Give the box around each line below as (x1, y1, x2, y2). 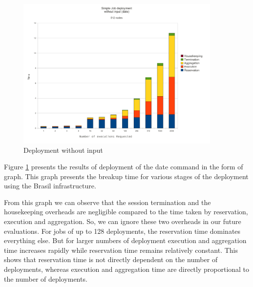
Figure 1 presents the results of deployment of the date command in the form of (4, 162, 243, 171)
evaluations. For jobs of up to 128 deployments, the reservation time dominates (4, 225, 241, 236)
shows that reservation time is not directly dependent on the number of (4, 254, 218, 265)
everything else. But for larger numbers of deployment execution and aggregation (4, 235, 247, 246)
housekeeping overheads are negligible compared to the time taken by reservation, (4, 206, 248, 217)
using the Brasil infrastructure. (4, 181, 96, 191)
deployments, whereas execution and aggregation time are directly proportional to (4, 264, 250, 274)
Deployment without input (23, 145, 103, 155)
